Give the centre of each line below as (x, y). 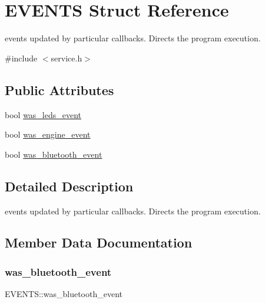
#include (21, 58)
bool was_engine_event (48, 134)
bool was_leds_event (43, 114)
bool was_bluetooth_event (54, 154)
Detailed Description (69, 186)
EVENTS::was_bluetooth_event (64, 294)
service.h (67, 58)
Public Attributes (59, 89)
